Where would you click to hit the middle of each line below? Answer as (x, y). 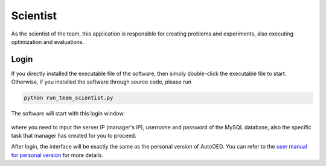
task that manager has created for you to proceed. (74, 135)
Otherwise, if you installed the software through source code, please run (101, 82)
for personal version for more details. (57, 155)
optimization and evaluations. (48, 41)
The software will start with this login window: (68, 114)
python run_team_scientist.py (69, 98)
